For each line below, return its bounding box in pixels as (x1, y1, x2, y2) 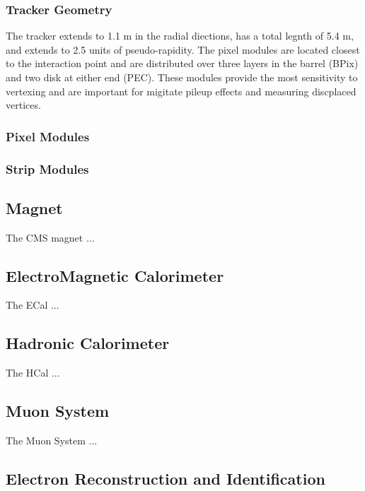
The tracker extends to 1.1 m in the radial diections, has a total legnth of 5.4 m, (6, 28, 354, 43)
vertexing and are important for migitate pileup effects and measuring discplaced (6, 83, 357, 98)
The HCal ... (6, 365, 60, 380)
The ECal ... (6, 297, 59, 312)
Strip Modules (6, 160, 89, 177)
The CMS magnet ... (6, 230, 95, 244)
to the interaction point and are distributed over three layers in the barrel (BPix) (6, 56, 359, 71)
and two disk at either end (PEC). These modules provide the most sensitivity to (6, 70, 358, 84)
